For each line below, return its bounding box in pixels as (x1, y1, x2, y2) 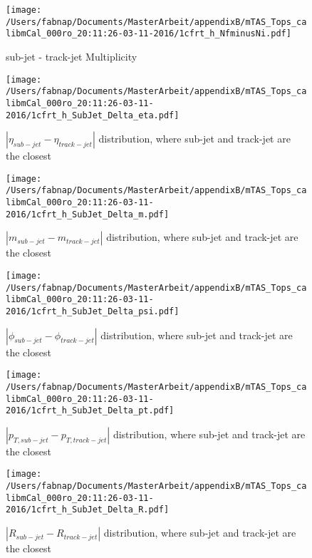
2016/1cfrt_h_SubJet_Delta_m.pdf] (6, 209, 170, 219)
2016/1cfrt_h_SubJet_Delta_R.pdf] (6, 505, 170, 515)
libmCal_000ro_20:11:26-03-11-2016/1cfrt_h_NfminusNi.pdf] (6, 29, 291, 39)
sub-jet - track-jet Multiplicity (6, 48, 137, 63)
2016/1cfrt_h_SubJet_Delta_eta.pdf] (6, 110, 180, 120)
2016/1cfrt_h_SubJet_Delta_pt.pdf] (6, 405, 175, 416)
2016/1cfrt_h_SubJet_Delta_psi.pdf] (6, 306, 180, 316)
